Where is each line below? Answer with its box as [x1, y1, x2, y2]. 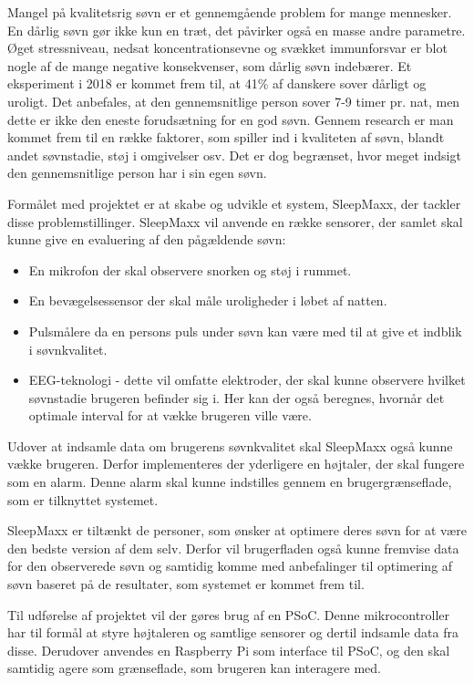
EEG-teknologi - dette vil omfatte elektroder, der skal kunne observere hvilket [28, 370, 466, 389]
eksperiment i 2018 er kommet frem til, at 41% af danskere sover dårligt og [7, 74, 427, 93]
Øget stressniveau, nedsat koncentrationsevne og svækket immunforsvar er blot [7, 38, 448, 57]
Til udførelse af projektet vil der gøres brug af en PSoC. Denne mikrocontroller [7, 605, 450, 624]
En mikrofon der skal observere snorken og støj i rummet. [28, 260, 352, 279]
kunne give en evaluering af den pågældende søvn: [7, 230, 286, 249]
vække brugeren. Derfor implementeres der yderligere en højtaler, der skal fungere [7, 454, 465, 473]
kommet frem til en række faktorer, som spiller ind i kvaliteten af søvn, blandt [7, 128, 445, 147]
